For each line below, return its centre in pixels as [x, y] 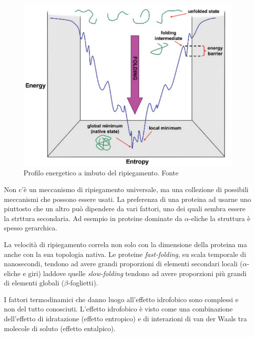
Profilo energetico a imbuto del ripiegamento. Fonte [101, 173]
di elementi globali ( [34, 283]
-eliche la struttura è [220, 218]
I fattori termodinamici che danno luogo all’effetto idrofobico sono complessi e [121, 299]
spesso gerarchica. [31, 228]
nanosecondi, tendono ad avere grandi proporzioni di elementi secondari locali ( [123, 264]
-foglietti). [83, 283]
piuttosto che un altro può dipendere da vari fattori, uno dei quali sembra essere [125, 209]
